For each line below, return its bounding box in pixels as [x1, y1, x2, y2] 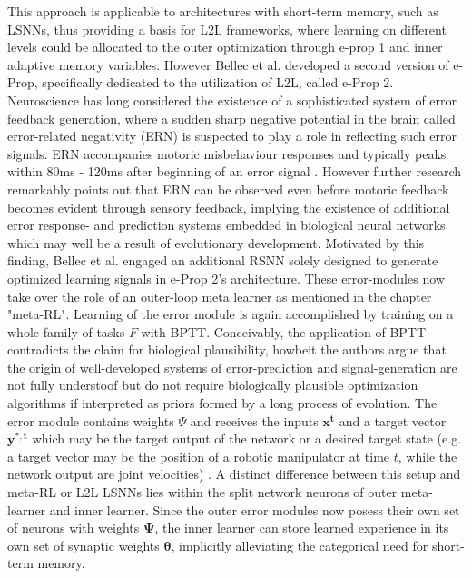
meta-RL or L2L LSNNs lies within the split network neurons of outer [7, 483, 398, 502]
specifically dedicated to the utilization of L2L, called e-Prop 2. [42, 73, 394, 92]
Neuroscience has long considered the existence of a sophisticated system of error [7, 90, 457, 109]
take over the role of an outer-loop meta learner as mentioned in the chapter [7, 286, 432, 305]
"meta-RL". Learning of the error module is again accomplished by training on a [7, 304, 454, 324]
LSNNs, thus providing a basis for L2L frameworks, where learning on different [7, 19, 447, 38]
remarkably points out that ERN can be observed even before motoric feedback [7, 179, 449, 198]
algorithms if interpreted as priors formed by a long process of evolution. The [7, 394, 438, 413]
